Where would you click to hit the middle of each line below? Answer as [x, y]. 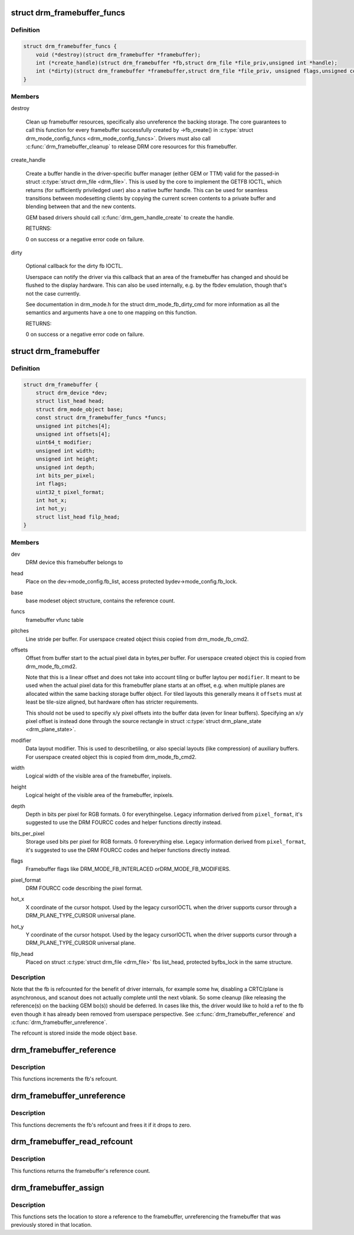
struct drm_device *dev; [72, 393]
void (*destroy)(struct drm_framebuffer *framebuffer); [118, 54]
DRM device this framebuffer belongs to [74, 562]
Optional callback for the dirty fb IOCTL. [74, 266]
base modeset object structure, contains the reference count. [100, 601]
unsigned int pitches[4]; [73, 426]
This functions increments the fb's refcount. [64, 1079]
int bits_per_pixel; [65, 475]
